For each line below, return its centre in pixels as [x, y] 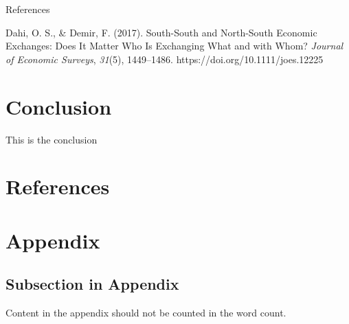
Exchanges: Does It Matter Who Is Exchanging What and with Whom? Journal [174, 46]
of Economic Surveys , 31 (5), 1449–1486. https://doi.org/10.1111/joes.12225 [165, 59]
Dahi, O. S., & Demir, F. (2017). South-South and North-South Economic [161, 32]
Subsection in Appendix [92, 284]
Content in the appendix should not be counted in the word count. [146, 313]
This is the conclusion [52, 139]
